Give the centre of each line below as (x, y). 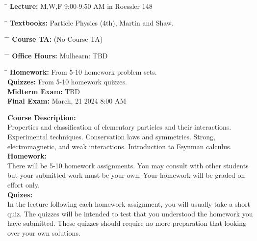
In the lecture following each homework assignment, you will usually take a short (129, 204)
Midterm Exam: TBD (44, 91)
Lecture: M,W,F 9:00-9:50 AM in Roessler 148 (81, 6)
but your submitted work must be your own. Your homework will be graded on (126, 175)
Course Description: (42, 117)
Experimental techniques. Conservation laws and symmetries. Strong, (111, 136)
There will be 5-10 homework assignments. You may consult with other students (128, 165)
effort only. (24, 184)
